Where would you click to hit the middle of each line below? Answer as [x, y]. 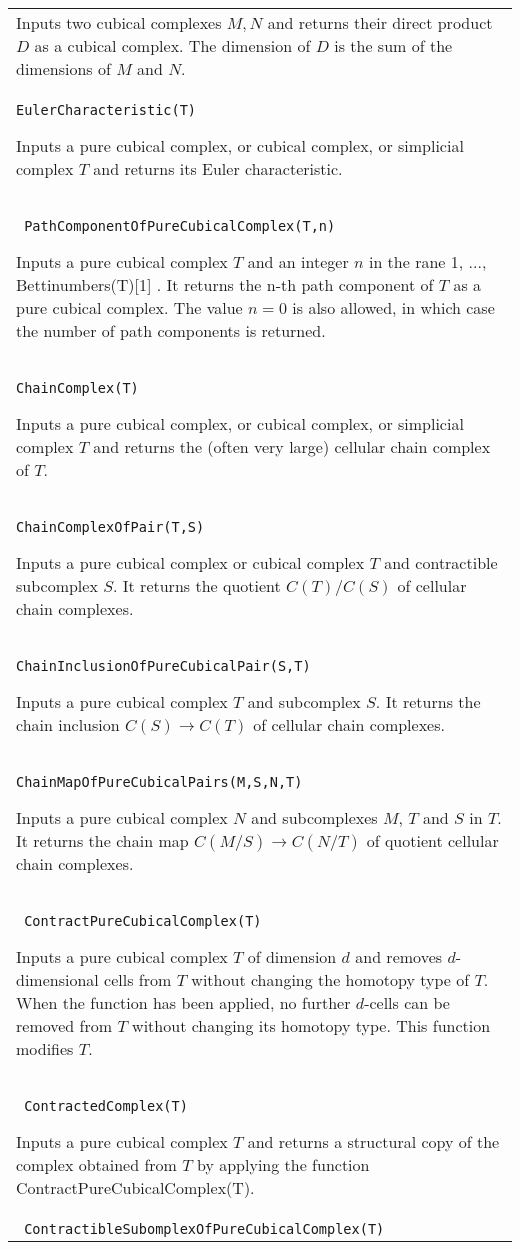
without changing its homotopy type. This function [311, 1025]
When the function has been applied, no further [183, 1002]
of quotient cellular [432, 840]
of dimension [292, 956]
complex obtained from [96, 1164]
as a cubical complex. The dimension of [172, 45]
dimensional [57, 979]
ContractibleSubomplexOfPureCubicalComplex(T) [204, 1229]
